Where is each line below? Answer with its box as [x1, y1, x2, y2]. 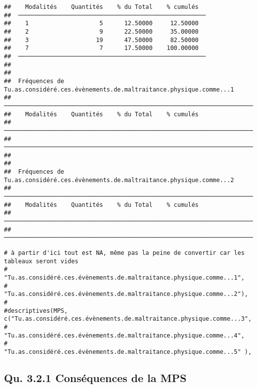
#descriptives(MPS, [4, 307, 68, 314]
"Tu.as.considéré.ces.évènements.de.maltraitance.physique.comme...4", [4, 332, 245, 339]
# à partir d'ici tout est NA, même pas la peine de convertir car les [4, 249, 245, 257]
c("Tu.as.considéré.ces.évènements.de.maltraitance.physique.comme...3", [4, 315, 252, 323]
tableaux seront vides [4, 257, 79, 265]
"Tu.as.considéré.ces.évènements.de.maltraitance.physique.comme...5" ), [4, 348, 252, 355]
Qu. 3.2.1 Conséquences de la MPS [4, 370, 187, 385]
